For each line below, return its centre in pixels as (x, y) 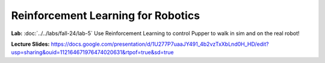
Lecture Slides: (30, 44)
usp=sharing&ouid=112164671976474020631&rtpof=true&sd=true (92, 52)
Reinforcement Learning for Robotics (106, 15)
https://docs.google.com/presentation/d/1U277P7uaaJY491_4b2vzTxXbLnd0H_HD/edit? (160, 44)
